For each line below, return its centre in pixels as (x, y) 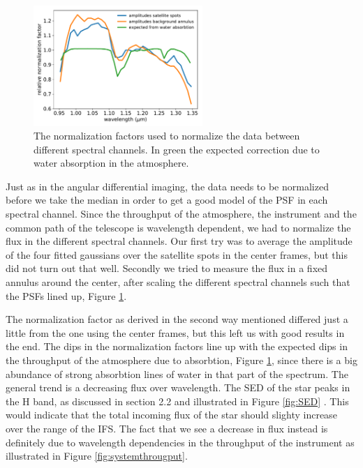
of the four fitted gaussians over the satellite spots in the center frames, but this (177, 254)
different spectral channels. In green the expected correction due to (177, 149)
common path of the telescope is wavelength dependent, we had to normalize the (178, 227)
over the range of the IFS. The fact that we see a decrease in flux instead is (167, 428)
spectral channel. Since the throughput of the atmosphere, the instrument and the (181, 214)
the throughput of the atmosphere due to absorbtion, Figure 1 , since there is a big (181, 360)
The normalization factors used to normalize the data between (167, 136)
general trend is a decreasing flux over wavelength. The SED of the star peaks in (178, 387)
